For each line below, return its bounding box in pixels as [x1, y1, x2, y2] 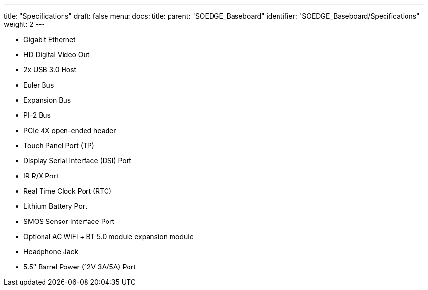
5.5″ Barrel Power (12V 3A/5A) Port [23, 263, 136, 271]
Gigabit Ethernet [23, 35, 76, 44]
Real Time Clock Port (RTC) [23, 187, 112, 195]
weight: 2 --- [4, 20, 45, 28]
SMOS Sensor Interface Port [23, 217, 115, 225]
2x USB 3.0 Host [23, 66, 77, 74]
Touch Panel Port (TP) [23, 141, 94, 150]
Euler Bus [23, 81, 54, 89]
